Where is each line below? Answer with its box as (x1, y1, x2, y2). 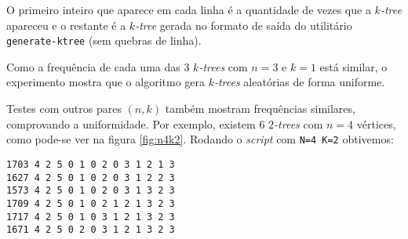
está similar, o (319, 58, 388, 74)
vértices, (356, 115, 396, 132)
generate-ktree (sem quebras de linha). (6, 32, 202, 49)
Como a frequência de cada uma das (6, 58, 180, 74)
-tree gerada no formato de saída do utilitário (135, 16, 352, 33)
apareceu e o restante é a (6, 16, 126, 33)
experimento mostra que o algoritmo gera (6, 74, 205, 90)
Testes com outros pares (6, 100, 122, 117)
